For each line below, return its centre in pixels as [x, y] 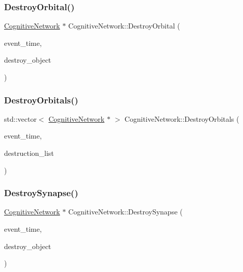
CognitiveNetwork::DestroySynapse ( [126, 212]
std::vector [20, 118]
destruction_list [29, 153]
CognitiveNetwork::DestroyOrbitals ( [182, 118]
